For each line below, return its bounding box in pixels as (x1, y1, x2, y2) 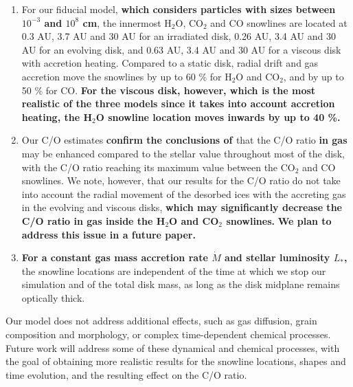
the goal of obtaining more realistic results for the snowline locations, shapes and (5, 354, 346, 368)
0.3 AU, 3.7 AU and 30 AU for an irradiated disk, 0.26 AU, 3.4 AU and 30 (21, 29, 336, 43)
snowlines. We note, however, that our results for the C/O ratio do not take (21, 173, 341, 188)
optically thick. (21, 290, 85, 305)
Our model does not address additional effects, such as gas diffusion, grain (5, 313, 317, 328)
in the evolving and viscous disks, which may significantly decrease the (21, 200, 342, 214)
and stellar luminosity (225, 250, 330, 265)
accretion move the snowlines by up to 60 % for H (21, 69, 232, 83)
